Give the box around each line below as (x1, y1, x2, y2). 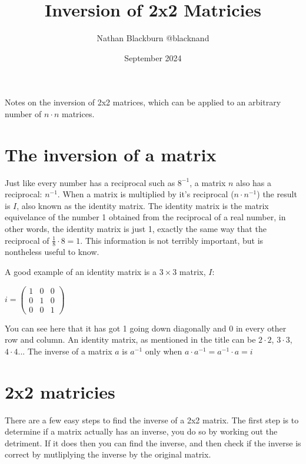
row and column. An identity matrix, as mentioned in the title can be (5, 333, 256, 346)
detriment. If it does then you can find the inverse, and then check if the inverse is (5, 436, 301, 449)
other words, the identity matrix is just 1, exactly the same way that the (5, 223, 267, 234)
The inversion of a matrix (5, 142, 217, 166)
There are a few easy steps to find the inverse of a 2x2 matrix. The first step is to (5, 413, 299, 426)
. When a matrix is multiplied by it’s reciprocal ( (57, 188, 234, 200)
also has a (236, 176, 272, 188)
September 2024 (124, 51, 182, 64)
